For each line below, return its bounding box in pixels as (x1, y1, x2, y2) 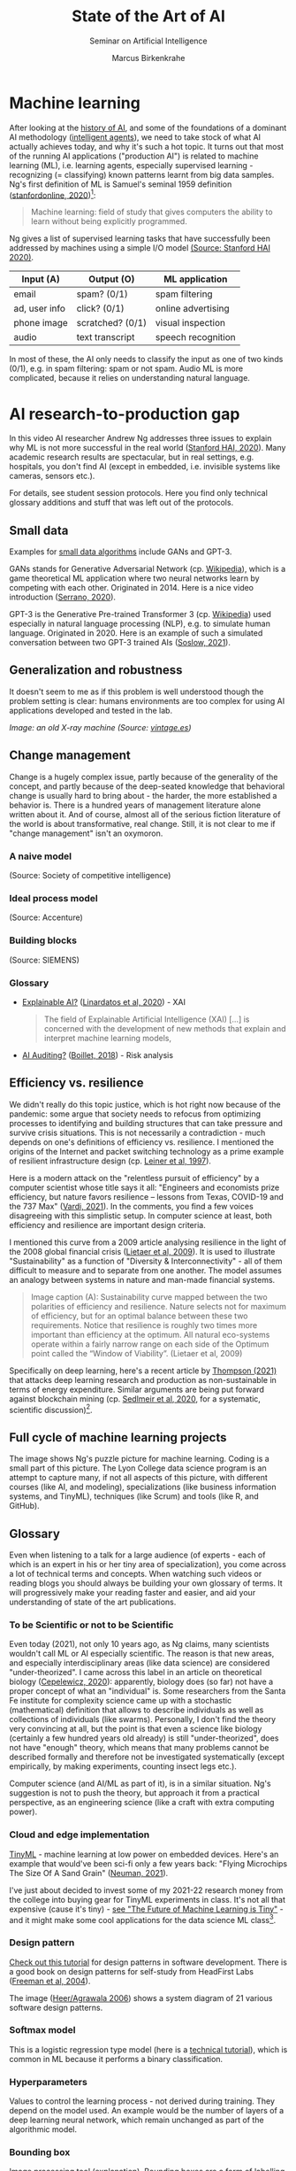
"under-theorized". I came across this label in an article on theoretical (9, 1667, 262, 1678)
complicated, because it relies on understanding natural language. (9, 373, 250, 383)
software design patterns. (9, 2002, 103, 2013)
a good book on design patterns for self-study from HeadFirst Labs (9, 1966, 254, 1976)
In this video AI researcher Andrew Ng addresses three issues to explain (9, 433, 272, 444)
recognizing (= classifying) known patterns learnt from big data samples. (9, 169, 275, 180)
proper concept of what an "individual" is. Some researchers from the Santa (9, 1686, 286, 1696)
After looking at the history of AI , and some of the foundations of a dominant (9, 122, 287, 133)
